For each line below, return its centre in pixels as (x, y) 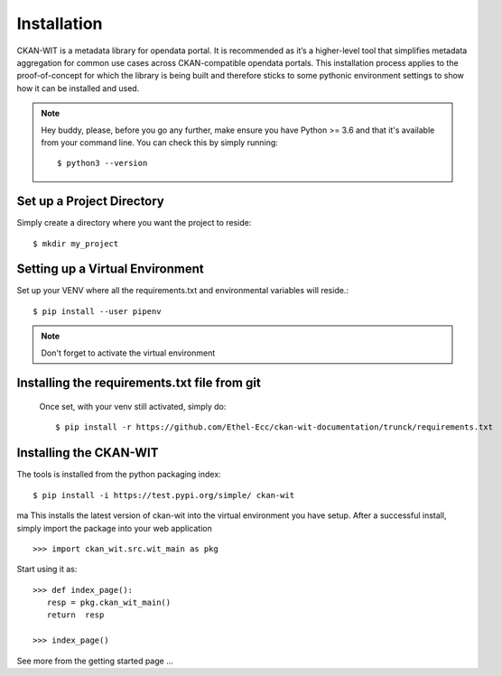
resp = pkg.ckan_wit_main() (109, 603)
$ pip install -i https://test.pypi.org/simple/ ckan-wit (164, 495)
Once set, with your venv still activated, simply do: (133, 407)
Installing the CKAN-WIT (88, 453)
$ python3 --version (102, 163)
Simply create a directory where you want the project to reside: (134, 223)
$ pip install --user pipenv (97, 311)
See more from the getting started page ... (95, 661)
